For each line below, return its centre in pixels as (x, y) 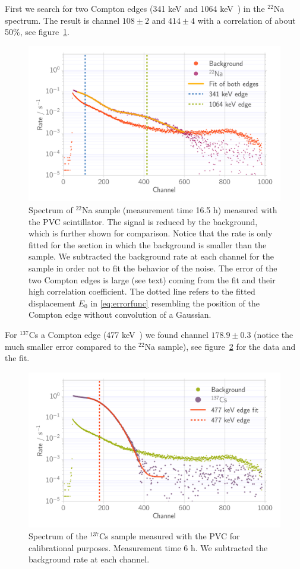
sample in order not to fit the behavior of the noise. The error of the (153, 268)
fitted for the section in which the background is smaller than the (148, 244)
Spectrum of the (58, 536)
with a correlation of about (247, 20)
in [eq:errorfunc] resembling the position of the (175, 303)
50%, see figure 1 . (37, 32)
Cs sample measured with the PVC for (169, 536)
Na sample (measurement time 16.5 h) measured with (179, 210)
